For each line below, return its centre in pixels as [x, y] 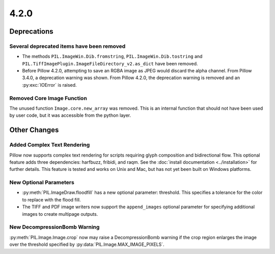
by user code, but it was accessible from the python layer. [70, 115]
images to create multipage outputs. [60, 214]
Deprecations [31, 31]
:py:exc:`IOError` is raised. [49, 85]
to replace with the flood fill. [51, 199]
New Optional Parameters [42, 183]
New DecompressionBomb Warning [54, 227]
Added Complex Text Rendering [50, 145]
